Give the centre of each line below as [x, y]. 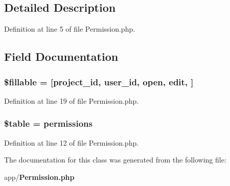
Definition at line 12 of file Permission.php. [72, 142]
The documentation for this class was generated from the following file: [115, 160]
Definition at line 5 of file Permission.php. [70, 29]
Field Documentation [61, 56]
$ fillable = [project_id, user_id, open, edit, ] [99, 82]
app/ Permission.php [39, 177]
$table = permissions [48, 123]
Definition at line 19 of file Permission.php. [72, 100]
